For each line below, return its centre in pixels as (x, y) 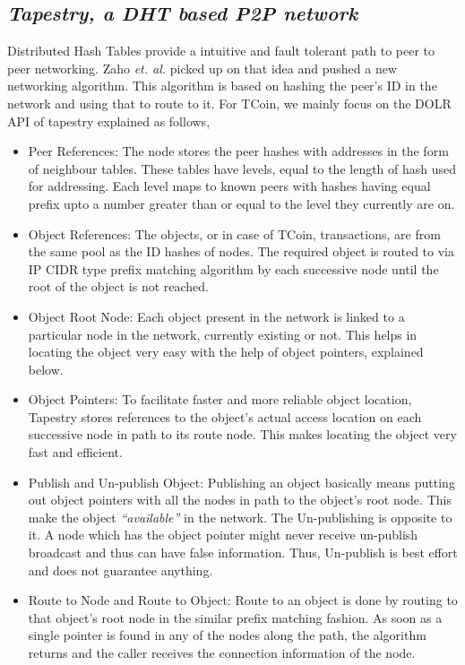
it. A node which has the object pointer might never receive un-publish (223, 535)
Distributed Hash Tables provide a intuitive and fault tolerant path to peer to (221, 51)
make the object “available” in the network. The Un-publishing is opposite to (240, 517)
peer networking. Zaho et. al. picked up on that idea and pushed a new (202, 68)
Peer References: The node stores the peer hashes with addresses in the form (238, 151)
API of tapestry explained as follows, (109, 121)
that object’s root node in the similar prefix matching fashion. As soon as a (235, 617)
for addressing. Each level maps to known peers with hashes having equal (229, 186)
